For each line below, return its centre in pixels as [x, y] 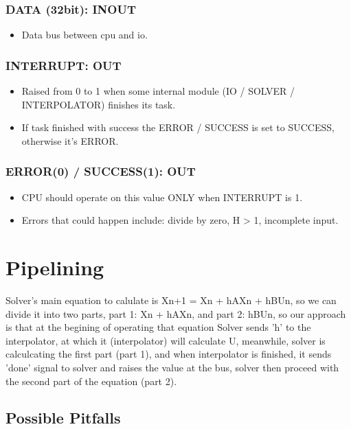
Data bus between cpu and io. [84, 35]
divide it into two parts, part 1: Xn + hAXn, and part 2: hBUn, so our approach [176, 313]
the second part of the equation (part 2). [91, 381]
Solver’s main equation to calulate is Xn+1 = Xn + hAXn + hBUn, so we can [171, 300]
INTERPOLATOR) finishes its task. [99, 104]
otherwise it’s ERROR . [70, 140]
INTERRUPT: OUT [64, 65]
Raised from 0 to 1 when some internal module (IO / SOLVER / [158, 91]
